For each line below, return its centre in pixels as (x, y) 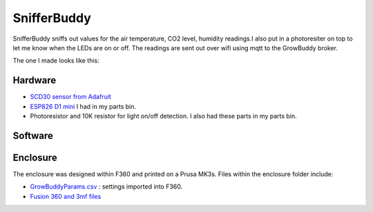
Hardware (35, 80)
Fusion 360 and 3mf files (66, 196)
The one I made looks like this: (56, 61)
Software (33, 135)
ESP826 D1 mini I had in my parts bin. (83, 106)
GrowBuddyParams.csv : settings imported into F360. (106, 187)
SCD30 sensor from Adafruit (71, 97)
